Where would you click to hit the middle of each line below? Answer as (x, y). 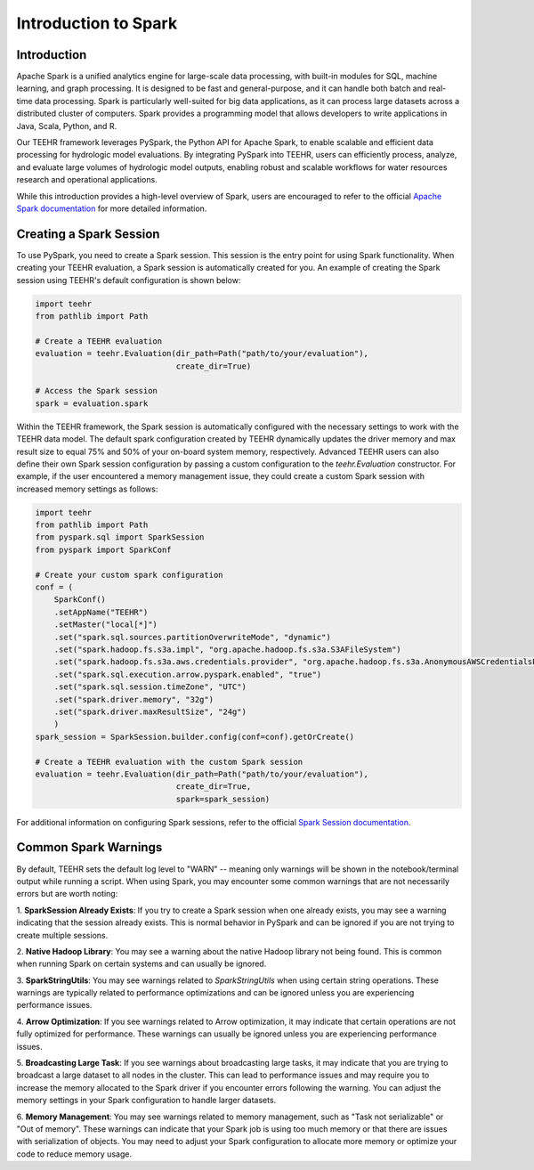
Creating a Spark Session (88, 234)
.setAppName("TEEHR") (101, 612)
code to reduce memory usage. (74, 1154)
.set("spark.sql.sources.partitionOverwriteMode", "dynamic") (192, 637)
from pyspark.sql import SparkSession (120, 537)
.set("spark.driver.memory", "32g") (133, 699)
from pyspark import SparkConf (104, 549)
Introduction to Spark (97, 23)
